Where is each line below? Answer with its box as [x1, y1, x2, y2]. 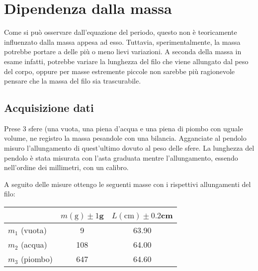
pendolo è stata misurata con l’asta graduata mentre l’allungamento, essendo [4, 152, 238, 163]
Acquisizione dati [4, 100, 94, 115]
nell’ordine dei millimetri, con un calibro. [4, 162, 129, 173]
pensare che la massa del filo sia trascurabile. [4, 76, 141, 86]
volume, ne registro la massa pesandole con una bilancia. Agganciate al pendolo [4, 133, 247, 143]
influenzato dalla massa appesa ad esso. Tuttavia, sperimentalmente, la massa [4, 36, 241, 47]
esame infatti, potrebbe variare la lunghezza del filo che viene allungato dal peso [4, 56, 249, 66]
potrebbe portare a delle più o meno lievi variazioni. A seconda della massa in [4, 46, 242, 57]
